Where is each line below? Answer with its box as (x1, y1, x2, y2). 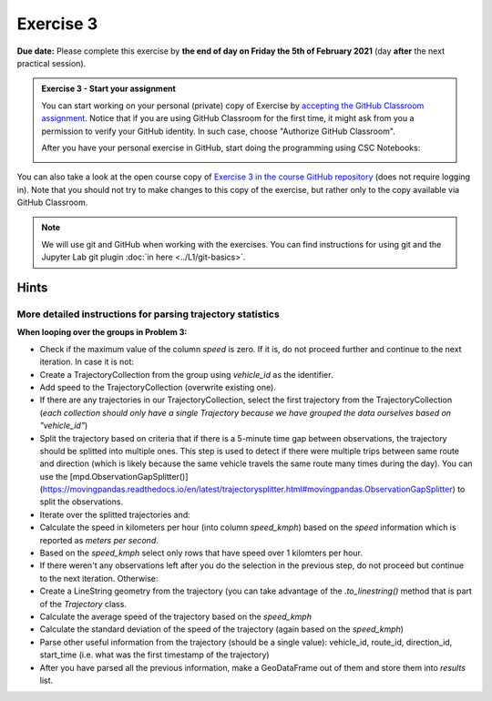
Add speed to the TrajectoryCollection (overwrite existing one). (39, 381, 277, 392)
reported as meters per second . (39, 534, 159, 545)
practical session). (16, 57, 87, 68)
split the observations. (39, 496, 123, 507)
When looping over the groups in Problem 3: (16, 327, 188, 338)
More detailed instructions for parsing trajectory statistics (16, 308, 280, 320)
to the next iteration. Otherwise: (39, 573, 159, 584)
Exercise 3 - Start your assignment (41, 83, 177, 95)
